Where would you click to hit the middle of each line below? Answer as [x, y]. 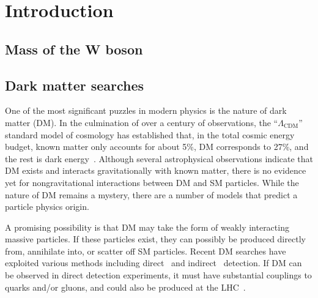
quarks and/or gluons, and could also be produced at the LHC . [125, 287]
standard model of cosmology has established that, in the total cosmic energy [150, 134]
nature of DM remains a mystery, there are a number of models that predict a [151, 194]
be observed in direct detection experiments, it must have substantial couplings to [158, 275]
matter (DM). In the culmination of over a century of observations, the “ [142, 122]
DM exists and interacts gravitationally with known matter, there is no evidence [156, 170]
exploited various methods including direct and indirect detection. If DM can [153, 263]
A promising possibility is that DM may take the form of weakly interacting [147, 227]
